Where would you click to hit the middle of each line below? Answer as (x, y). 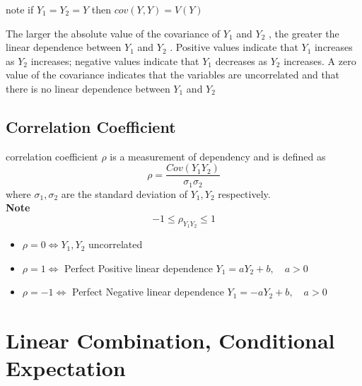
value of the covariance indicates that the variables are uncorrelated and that (173, 75)
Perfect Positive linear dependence (139, 268)
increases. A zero (320, 60)
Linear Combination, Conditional (170, 340)
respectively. (244, 193)
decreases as (241, 60)
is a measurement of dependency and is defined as (218, 156)
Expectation (66, 368)
